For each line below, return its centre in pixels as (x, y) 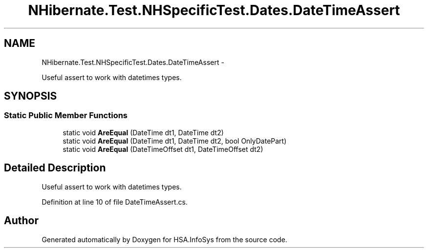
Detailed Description (55, 168)
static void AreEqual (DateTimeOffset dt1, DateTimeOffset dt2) (163, 149)
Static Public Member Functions (66, 115)
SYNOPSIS (31, 96)
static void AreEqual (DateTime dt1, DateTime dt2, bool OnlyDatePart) (175, 141)
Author (21, 221)
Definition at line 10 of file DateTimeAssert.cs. (115, 202)
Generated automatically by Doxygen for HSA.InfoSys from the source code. (164, 239)
